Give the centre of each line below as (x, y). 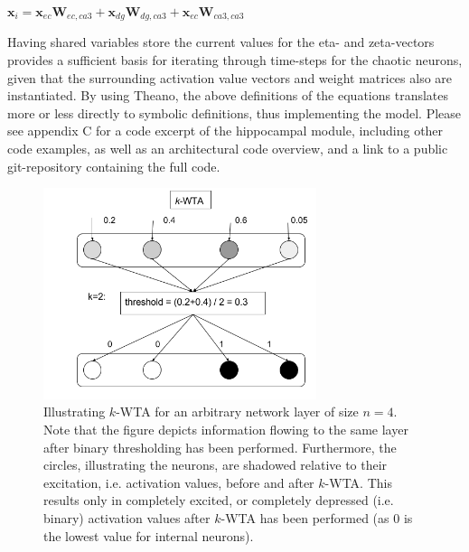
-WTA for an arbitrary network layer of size (237, 412)
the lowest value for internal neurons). (149, 535)
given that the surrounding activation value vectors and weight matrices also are (230, 77)
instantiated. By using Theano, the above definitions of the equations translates (228, 95)
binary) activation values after (127, 518)
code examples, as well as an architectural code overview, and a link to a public (228, 149)
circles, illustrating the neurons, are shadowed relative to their (216, 465)
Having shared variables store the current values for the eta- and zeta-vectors (221, 42)
